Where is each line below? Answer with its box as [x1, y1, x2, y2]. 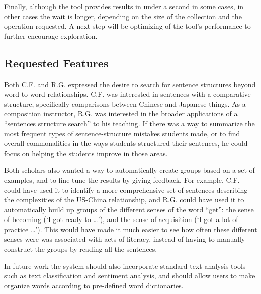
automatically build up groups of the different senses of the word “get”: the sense [4, 204, 254, 214]
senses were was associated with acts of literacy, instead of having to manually [4, 234, 245, 244]
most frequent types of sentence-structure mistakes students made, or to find [4, 128, 240, 138]
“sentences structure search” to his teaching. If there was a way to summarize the [4, 118, 255, 128]
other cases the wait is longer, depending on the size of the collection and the [4, 11, 242, 21]
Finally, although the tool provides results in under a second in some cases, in [4, 1, 244, 11]
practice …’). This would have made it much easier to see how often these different [4, 224, 257, 234]
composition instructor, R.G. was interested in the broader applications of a [4, 108, 238, 119]
